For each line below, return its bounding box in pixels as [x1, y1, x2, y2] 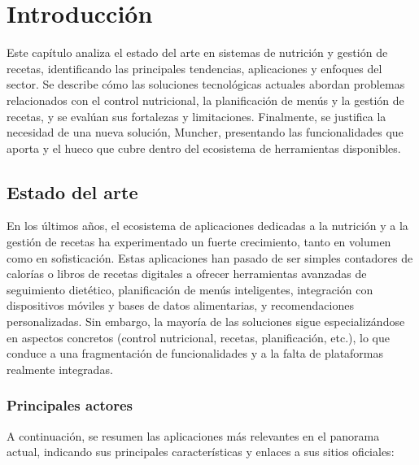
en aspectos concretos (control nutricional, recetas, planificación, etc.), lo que [7, 328, 391, 345]
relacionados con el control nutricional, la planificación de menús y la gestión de [7, 91, 404, 108]
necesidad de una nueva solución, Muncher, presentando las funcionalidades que [7, 124, 404, 141]
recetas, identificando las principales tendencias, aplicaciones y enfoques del [7, 59, 382, 76]
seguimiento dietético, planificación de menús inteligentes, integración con [7, 280, 373, 298]
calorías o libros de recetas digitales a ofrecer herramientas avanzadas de [7, 265, 367, 282]
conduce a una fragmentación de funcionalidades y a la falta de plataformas [7, 345, 384, 362]
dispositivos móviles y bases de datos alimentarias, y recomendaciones [7, 297, 354, 314]
